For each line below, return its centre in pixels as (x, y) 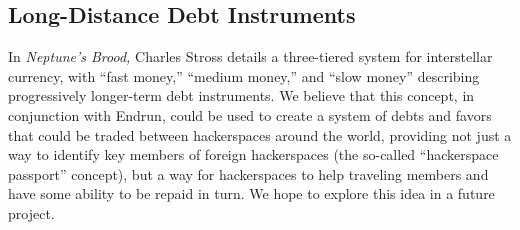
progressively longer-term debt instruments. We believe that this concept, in (241, 95)
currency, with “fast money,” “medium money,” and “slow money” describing (244, 75)
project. (31, 212)
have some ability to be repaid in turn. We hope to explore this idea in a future (251, 193)
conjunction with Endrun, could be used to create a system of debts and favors (250, 114)
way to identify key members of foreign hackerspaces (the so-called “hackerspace (253, 154)
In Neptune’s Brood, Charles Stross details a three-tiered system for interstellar (250, 56)
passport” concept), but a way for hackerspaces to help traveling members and (248, 173)
